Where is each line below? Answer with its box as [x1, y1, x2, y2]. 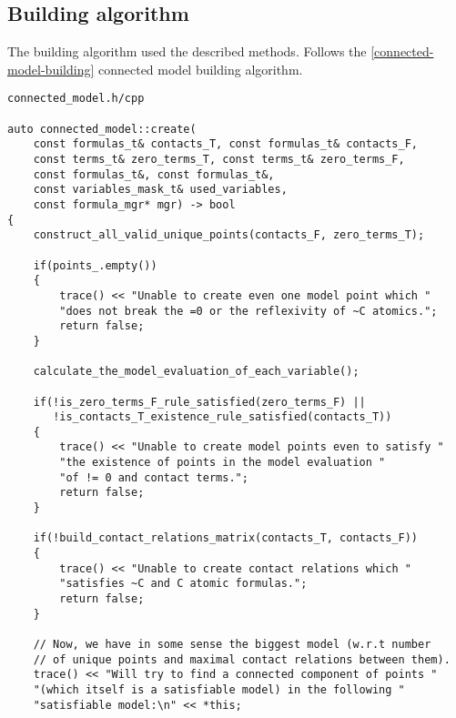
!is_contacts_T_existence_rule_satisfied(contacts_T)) [53, 410, 392, 424]
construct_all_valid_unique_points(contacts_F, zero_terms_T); [33, 228, 425, 242]
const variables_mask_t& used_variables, [33, 183, 288, 197]
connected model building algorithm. [97, 59, 303, 78]
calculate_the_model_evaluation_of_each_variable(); [33, 365, 360, 379]
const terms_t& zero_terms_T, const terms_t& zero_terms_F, [33, 153, 405, 167]
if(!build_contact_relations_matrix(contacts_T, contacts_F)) [33, 531, 419, 545]
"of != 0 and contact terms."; [59, 470, 248, 484]
